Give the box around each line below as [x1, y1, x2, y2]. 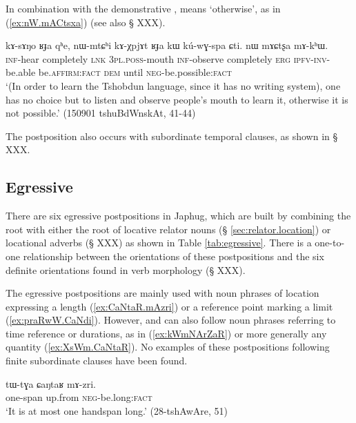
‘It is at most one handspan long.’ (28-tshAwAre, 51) [6, 403, 228, 417]
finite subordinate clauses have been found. [6, 353, 188, 368]
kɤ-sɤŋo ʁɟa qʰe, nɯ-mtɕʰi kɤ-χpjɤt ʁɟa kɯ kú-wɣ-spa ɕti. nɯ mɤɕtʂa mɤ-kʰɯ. [6, 38, 328, 52]
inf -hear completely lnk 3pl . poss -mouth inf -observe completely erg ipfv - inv [6, 51, 327, 66]
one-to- [315, 235, 345, 250]
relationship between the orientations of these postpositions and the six [23, 248, 324, 263]
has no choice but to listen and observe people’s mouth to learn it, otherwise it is [6, 92, 348, 106]
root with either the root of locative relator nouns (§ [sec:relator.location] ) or [6, 222, 331, 236]
